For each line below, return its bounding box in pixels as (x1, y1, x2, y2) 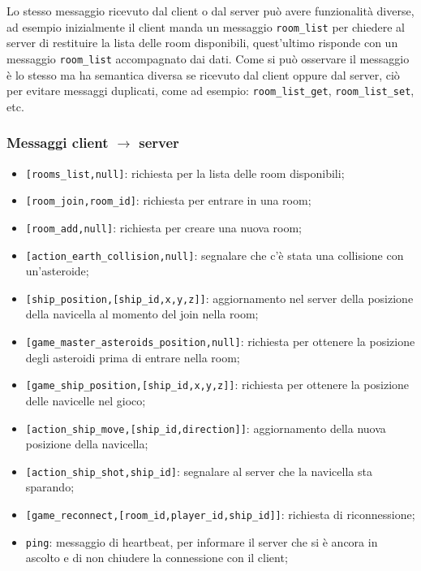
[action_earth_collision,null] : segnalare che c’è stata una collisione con (25, 246, 404, 263)
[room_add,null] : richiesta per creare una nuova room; (25, 218, 303, 236)
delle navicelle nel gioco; (25, 391, 146, 409)
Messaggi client (6, 132, 109, 153)
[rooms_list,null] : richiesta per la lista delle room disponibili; (25, 164, 345, 181)
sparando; (25, 478, 75, 495)
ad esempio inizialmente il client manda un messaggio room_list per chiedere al (6, 18, 405, 35)
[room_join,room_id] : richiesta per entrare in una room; (25, 192, 311, 209)
